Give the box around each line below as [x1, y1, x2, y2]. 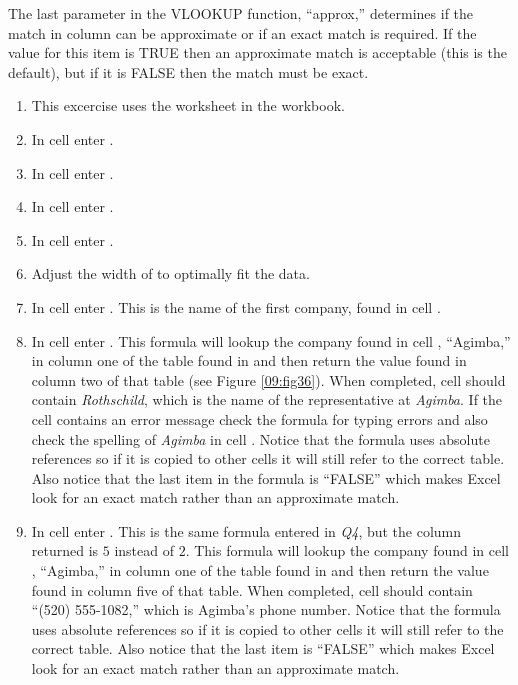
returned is [31, 540, 99, 561]
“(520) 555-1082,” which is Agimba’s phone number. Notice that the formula [31, 599, 501, 620]
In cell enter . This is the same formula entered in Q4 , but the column [31, 520, 462, 541]
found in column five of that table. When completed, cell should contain [31, 579, 473, 600]
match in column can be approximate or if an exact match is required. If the [8, 22, 477, 43]
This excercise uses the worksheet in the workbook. [31, 95, 345, 116]
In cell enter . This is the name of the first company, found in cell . [31, 296, 441, 317]
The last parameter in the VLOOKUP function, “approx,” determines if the [8, 3, 474, 23]
